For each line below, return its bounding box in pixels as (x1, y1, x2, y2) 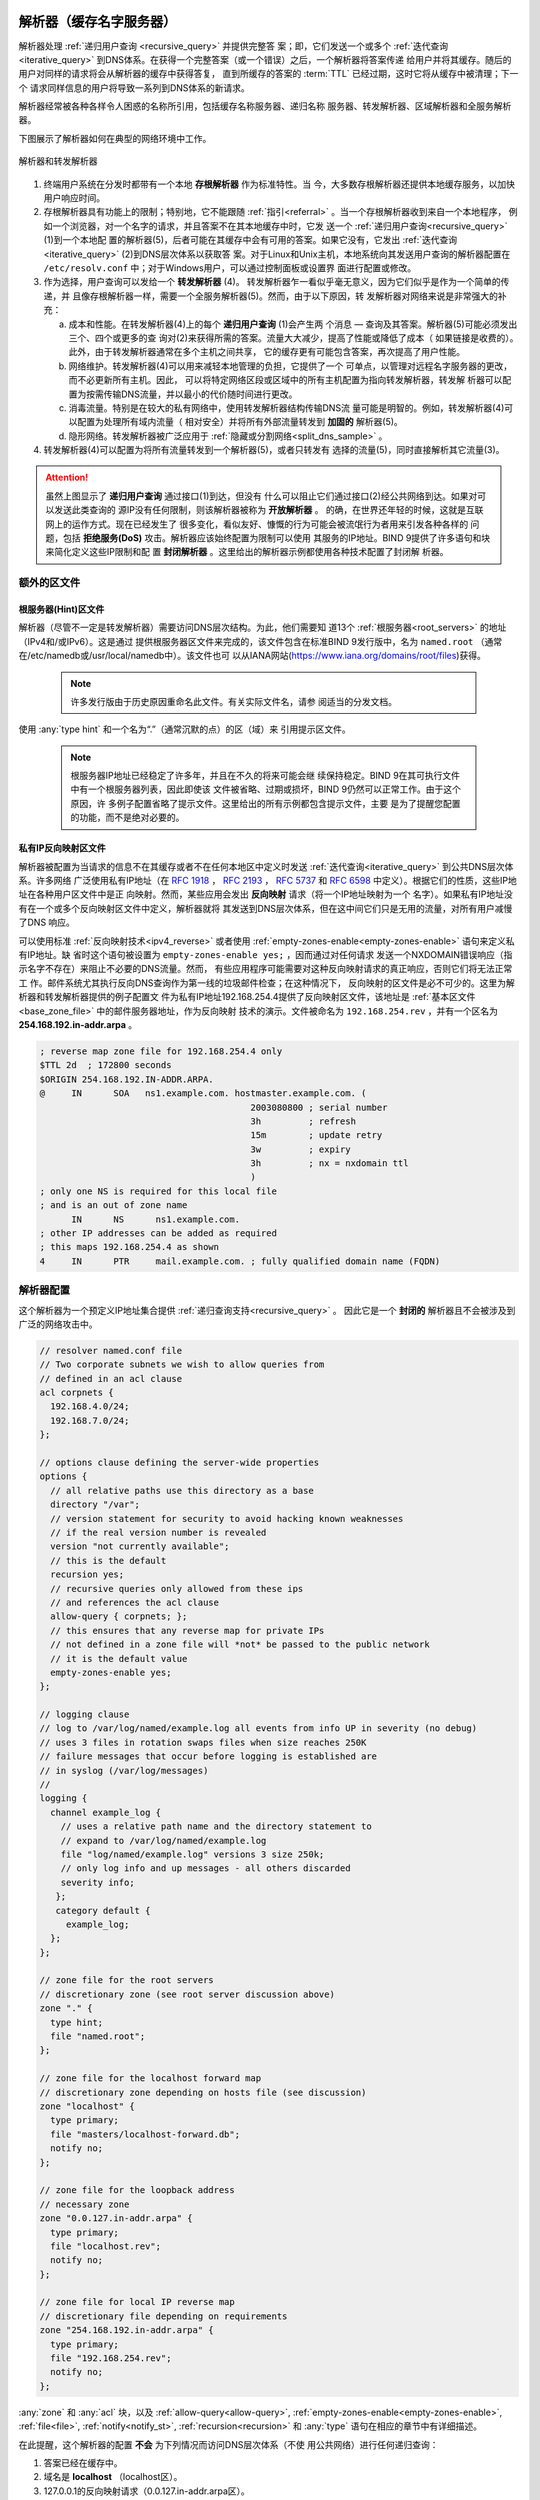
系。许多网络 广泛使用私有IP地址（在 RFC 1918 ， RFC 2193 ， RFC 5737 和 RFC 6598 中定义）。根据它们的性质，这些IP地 (18, 875, 517, 887)
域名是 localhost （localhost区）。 (43, 2471, 183, 2483)
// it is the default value (50, 1653, 188, 1664)
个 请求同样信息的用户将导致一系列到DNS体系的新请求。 (18, 81, 250, 94)
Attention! (45, 471, 89, 484)
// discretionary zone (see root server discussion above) (39, 1988, 335, 2000)
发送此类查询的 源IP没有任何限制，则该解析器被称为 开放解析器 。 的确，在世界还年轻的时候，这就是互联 (53, 504, 484, 516)
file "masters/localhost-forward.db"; (50, 2128, 240, 2140)
